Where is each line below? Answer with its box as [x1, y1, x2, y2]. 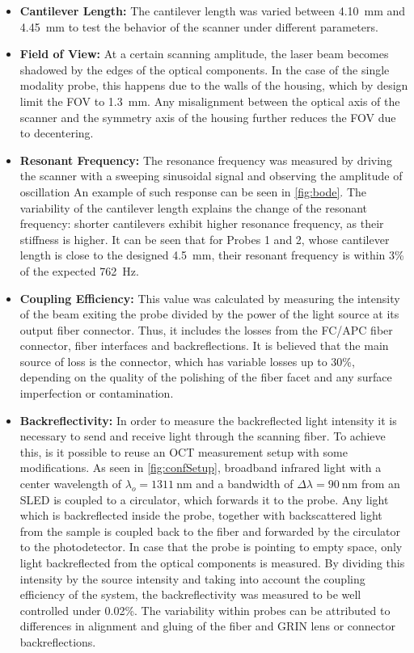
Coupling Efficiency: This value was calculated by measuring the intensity [19, 289, 400, 306]
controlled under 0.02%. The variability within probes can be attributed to [19, 601, 391, 618]
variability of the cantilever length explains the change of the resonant [19, 199, 368, 216]
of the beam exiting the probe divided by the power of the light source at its [19, 305, 399, 322]
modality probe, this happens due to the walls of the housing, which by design [19, 77, 408, 94]
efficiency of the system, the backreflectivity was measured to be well [19, 586, 361, 603]
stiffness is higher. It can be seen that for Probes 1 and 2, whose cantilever [19, 230, 390, 247]
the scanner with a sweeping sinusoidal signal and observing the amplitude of [19, 167, 403, 184]
